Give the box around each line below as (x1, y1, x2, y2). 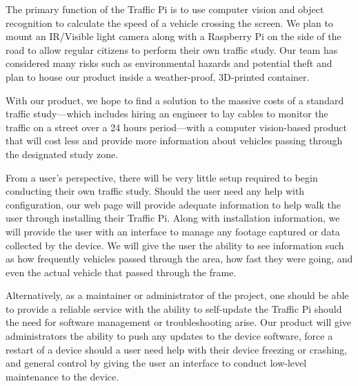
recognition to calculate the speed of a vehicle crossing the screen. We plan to (6, 15, 333, 30)
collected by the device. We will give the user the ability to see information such (6, 238, 344, 252)
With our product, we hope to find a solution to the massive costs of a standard (6, 93, 344, 107)
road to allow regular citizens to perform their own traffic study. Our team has (6, 42, 338, 57)
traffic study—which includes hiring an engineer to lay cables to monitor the (6, 106, 328, 121)
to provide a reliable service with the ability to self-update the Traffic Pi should (6, 301, 342, 316)
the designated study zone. (6, 146, 119, 161)
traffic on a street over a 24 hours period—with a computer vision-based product (6, 119, 347, 134)
